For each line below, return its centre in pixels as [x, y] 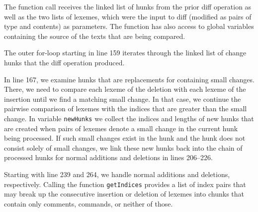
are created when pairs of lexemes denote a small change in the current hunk [121, 128]
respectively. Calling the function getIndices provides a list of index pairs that [125, 184]
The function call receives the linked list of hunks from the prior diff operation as [128, 6]
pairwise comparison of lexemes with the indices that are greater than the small [126, 108]
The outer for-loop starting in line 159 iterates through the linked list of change [125, 53]
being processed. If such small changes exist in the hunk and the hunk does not [125, 138]
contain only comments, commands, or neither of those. [88, 203]
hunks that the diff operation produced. [64, 62]
